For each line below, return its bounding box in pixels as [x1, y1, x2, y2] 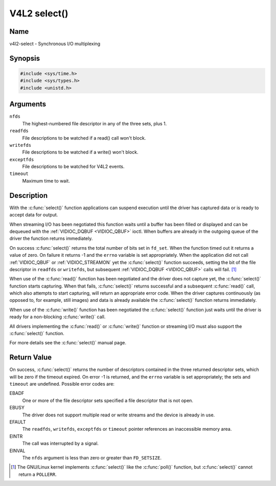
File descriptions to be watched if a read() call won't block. [22, 135, 146, 141]
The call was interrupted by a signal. [22, 440, 99, 447]
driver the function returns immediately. [9, 235, 93, 241]
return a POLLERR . [18, 471, 57, 477]
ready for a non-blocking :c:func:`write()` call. [9, 314, 106, 320]
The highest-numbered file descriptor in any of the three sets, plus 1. [22, 120, 167, 126]
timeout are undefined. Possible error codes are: [9, 381, 115, 387]
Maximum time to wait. [22, 178, 70, 184]
